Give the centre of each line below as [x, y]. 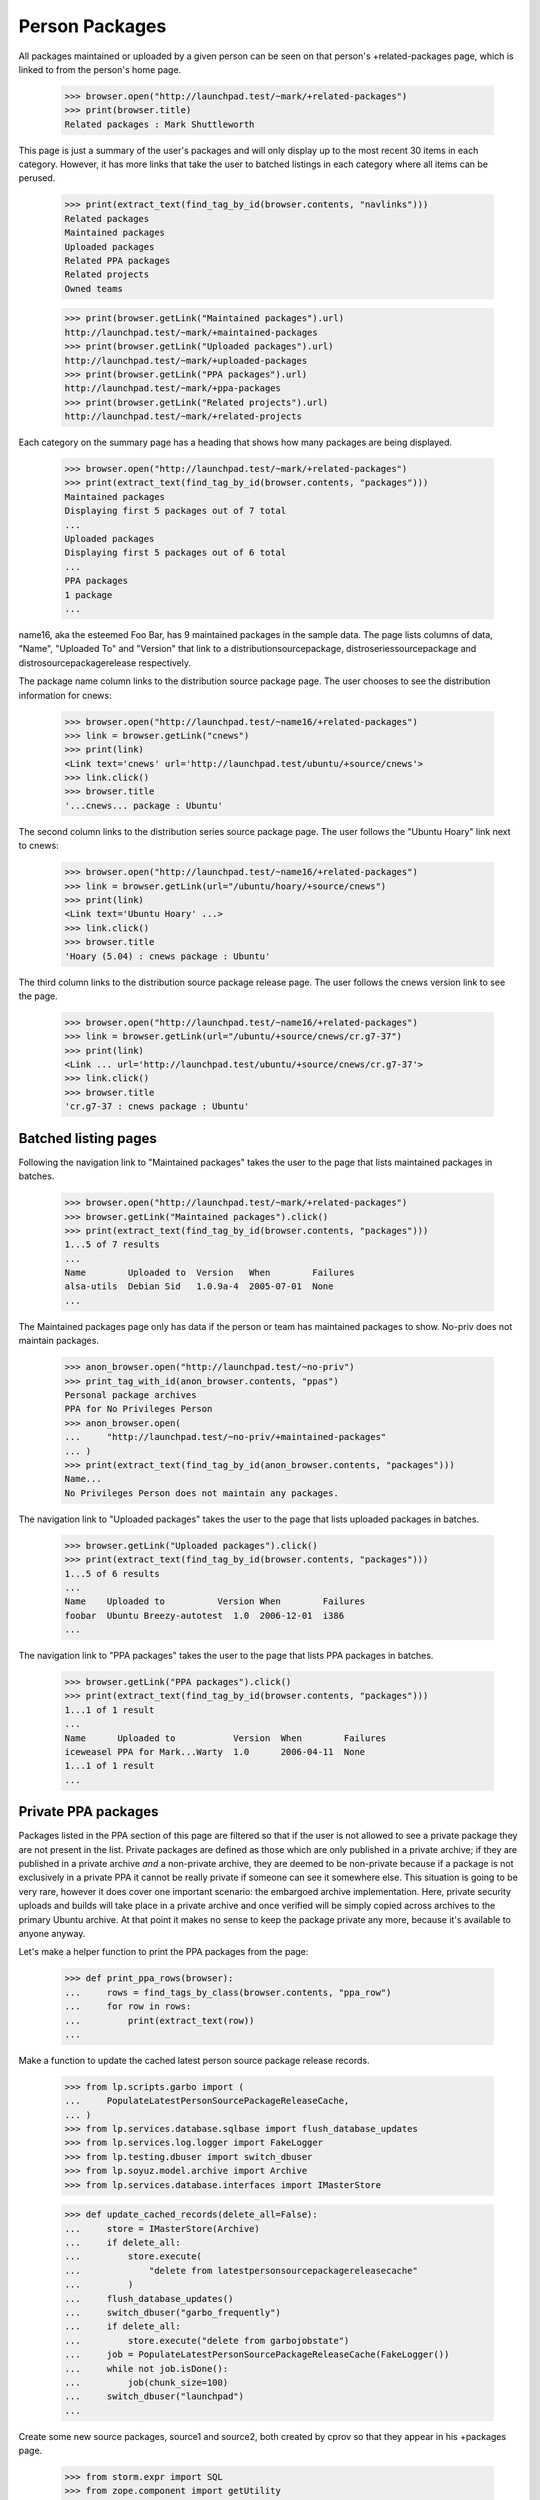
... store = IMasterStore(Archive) [162, 2228]
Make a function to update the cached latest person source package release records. [194, 2060]
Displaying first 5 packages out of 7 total [175, 511]
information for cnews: [65, 695]
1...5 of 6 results [112, 1573]
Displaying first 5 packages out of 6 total [175, 553]
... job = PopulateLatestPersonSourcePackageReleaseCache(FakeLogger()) [257, 2354]
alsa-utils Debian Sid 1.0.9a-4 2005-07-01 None [199, 1286]
